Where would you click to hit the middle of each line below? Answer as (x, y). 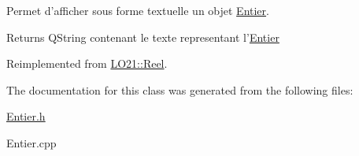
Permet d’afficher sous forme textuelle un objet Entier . (138, 10)
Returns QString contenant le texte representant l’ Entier (143, 37)
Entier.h (26, 116)
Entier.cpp (31, 142)
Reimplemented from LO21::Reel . (87, 63)
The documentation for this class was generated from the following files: (180, 89)
